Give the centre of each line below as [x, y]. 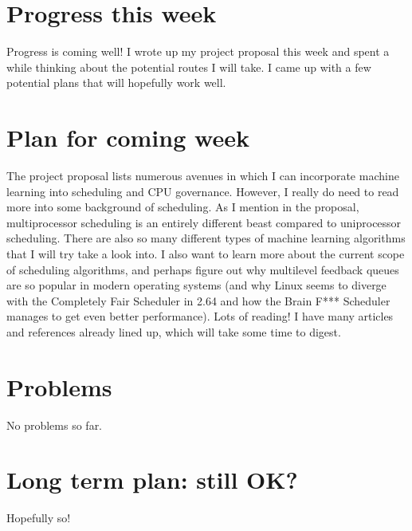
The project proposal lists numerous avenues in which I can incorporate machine [203, 176]
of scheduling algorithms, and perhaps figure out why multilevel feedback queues [203, 269]
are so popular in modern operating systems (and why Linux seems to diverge [196, 285]
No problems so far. [55, 425]
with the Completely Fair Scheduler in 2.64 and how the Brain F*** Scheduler [198, 300]
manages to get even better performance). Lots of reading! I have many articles [200, 316]
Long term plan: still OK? [152, 480]
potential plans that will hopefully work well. [116, 83]
